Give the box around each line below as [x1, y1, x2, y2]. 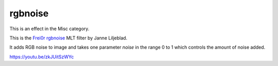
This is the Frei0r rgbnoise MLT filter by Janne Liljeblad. [9, 35, 128, 41]
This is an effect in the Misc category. [9, 26, 90, 32]
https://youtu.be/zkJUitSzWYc [9, 54, 74, 60]
